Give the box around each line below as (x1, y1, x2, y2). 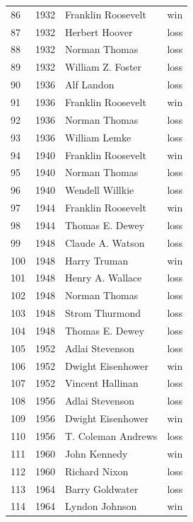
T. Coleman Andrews (65, 429, 158, 443)
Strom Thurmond (65, 306, 141, 320)
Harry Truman (65, 253, 129, 267)
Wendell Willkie (65, 182, 134, 197)
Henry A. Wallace (65, 270, 142, 285)
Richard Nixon (65, 463, 129, 478)
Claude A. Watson (65, 235, 145, 250)
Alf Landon (65, 77, 115, 92)
